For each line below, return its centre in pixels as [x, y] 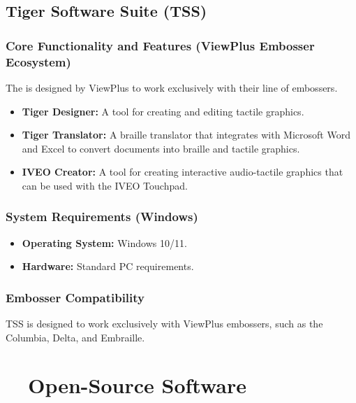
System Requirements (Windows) [102, 217]
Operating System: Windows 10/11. [104, 242]
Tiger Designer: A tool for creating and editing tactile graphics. [163, 111]
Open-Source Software [137, 385]
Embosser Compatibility [75, 297]
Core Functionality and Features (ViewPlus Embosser [160, 45]
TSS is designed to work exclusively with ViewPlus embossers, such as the [164, 324]
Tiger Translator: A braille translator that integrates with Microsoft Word [186, 135]
